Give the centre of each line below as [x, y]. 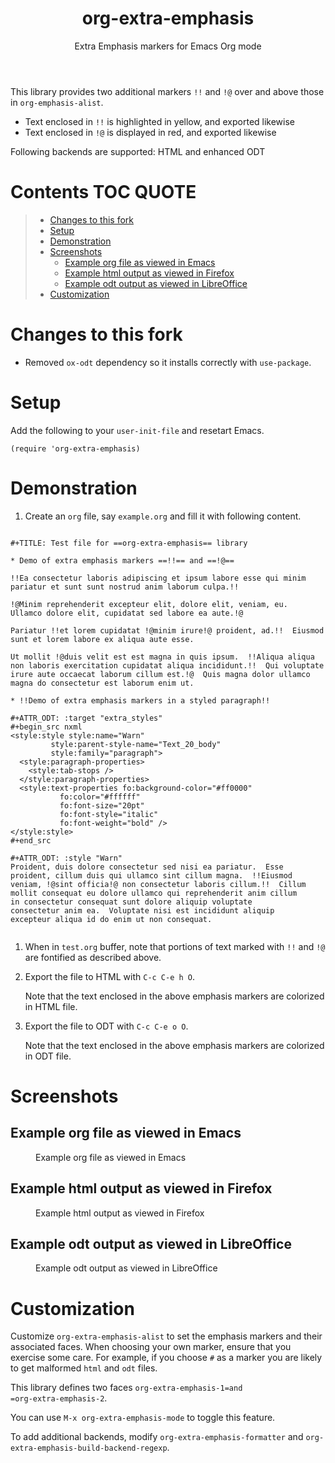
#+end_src [31, 840]
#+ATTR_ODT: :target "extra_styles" [86, 718]
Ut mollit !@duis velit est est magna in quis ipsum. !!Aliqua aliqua [162, 657]
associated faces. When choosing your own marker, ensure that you [151, 1347]
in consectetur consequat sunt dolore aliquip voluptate [131, 902]
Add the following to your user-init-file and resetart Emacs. [137, 430]
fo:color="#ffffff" [100, 797]
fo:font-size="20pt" [102, 805]
